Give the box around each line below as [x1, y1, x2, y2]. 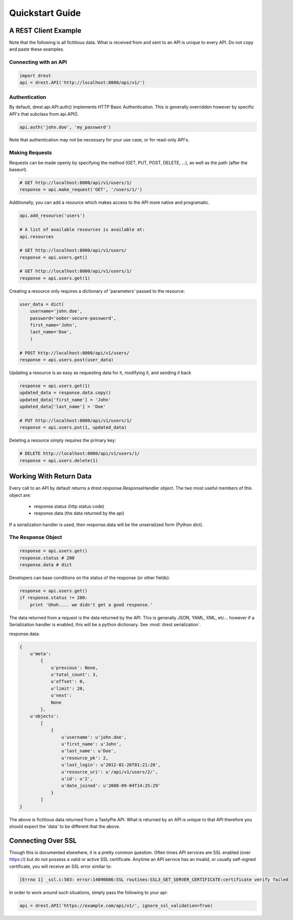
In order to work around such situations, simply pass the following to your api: [9, 889, 168, 895]
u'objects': [30, 714, 59, 719]
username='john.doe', [30, 308, 83, 314]
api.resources [19, 234, 54, 239]
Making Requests [9, 149, 52, 156]
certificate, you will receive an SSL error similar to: [9, 863, 112, 869]
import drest [19, 73, 51, 78]
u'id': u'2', [61, 776, 93, 782]
